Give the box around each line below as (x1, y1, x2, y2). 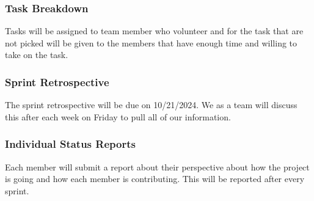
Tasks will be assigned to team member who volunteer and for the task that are (5, 24, 304, 37)
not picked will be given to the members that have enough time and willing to (5, 36, 298, 49)
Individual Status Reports (5, 136, 136, 152)
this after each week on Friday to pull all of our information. (5, 110, 231, 123)
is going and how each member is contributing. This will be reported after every (5, 172, 305, 185)
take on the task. (5, 48, 68, 61)
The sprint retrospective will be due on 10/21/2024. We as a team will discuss (5, 98, 298, 111)
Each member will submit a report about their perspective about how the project (5, 160, 310, 173)
